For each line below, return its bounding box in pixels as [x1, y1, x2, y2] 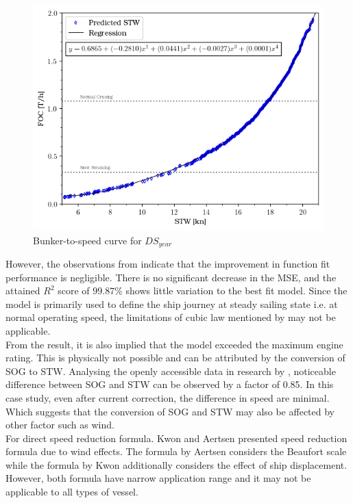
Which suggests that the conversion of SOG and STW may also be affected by [5, 404, 334, 418]
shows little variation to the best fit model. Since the [125, 283, 348, 298]
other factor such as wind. [5, 417, 114, 432]
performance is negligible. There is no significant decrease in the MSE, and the [5, 270, 337, 284]
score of [58, 283, 90, 298]
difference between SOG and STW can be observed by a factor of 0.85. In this [5, 377, 334, 391]
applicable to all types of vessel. [5, 485, 138, 499]
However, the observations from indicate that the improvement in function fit [5, 256, 330, 270]
